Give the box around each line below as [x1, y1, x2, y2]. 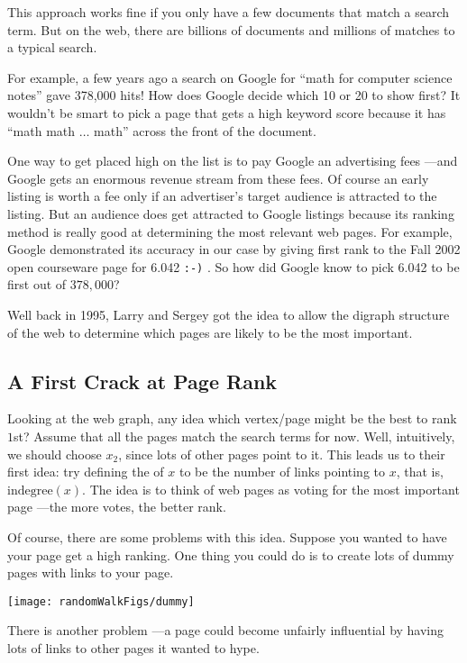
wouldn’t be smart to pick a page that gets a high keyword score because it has [7, 103, 446, 122]
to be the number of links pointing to [179, 462, 386, 481]
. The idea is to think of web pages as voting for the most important [82, 479, 460, 498]
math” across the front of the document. [94, 121, 316, 140]
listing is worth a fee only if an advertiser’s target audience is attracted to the [7, 186, 437, 205]
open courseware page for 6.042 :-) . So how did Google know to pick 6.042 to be [7, 257, 460, 276]
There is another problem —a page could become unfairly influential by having [7, 621, 444, 640]
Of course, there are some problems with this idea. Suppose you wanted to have [7, 527, 447, 546]
